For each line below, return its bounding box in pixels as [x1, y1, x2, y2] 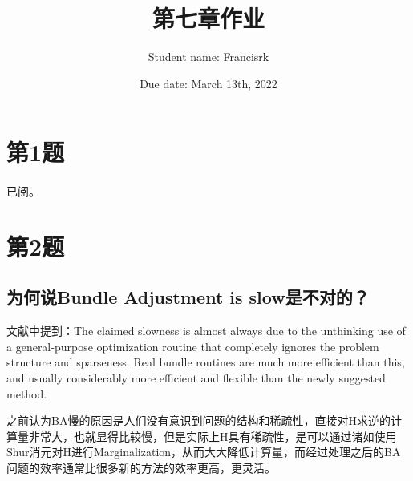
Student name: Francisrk [148, 48, 269, 65]
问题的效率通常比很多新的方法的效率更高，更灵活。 [6, 459, 276, 476]
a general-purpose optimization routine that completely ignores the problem [6, 338, 379, 354]
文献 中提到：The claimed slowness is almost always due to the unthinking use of [6, 322, 406, 339]
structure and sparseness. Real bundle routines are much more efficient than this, [6, 354, 405, 370]
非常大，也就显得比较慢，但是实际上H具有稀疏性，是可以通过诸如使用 [28, 427, 397, 444]
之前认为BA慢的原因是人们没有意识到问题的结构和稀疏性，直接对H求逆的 [6, 412, 391, 429]
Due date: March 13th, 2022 [140, 75, 277, 91]
